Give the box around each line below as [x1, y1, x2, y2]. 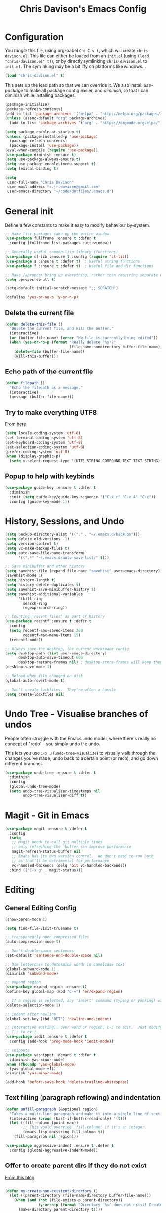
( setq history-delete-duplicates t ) [5, 582, 81, 587]
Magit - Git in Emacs [5, 810, 90, 821]
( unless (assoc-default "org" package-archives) [5, 116, 107, 121]
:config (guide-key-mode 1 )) [9, 499, 70, 504]
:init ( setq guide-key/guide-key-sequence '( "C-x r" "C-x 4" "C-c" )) [9, 494, 156, 499]
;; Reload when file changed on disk [5, 674, 83, 679]
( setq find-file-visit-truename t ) [5, 926, 79, 931]
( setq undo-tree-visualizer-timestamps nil [9, 789, 100, 793]
